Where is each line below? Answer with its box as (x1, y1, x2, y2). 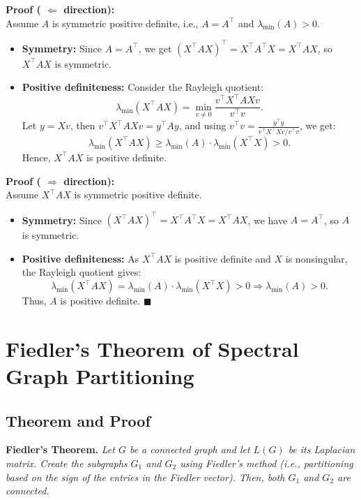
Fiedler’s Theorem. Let (6, 442, 115, 457)
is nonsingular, (285, 251, 348, 265)
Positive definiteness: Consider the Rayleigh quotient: (22, 80, 263, 94)
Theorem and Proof (6, 409, 151, 431)
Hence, (22, 149, 51, 164)
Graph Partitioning (6, 361, 194, 390)
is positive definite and (174, 251, 271, 265)
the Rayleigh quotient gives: (22, 265, 141, 279)
